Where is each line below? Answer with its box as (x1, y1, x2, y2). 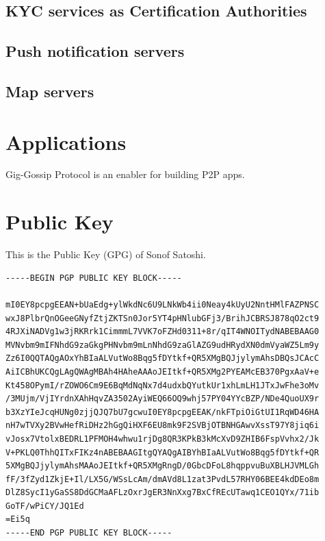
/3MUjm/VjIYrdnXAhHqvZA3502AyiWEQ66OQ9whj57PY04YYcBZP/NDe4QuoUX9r (5, 394, 320, 404)
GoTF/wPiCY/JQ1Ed (5, 501, 84, 511)
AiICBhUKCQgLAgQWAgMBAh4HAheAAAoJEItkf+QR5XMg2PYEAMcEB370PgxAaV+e (5, 366, 320, 377)
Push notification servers (5, 40, 185, 62)
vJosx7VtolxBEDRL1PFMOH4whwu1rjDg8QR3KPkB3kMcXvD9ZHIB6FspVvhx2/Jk (5, 433, 320, 444)
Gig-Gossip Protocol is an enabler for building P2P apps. (5, 167, 245, 181)
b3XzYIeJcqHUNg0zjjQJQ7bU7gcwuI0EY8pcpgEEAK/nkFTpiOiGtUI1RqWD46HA (5, 407, 320, 417)
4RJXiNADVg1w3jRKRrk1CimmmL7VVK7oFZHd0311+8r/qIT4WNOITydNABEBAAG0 (5, 327, 320, 337)
